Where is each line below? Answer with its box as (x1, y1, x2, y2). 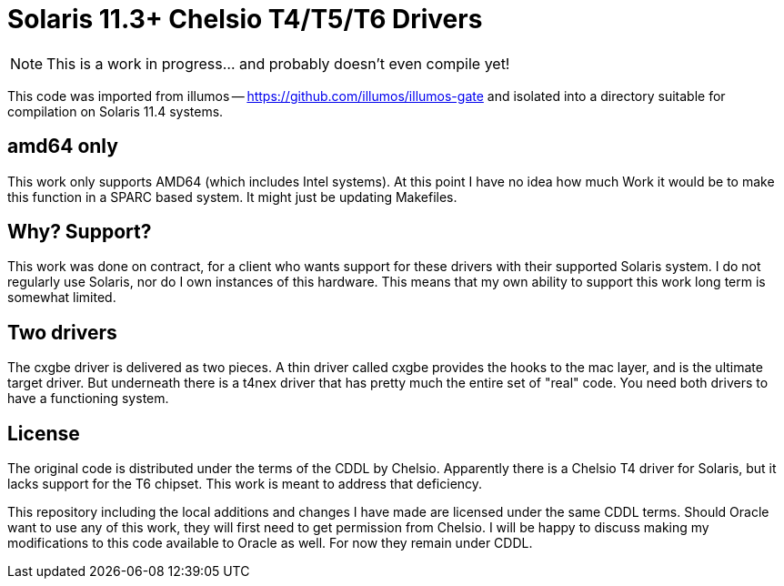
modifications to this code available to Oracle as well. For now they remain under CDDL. (7, 535, 533, 551)
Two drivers (7, 320, 117, 344)
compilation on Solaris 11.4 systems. (7, 103, 224, 119)
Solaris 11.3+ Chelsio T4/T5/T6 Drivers (7, 4, 483, 35)
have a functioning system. (7, 390, 169, 407)
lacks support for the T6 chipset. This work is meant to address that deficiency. (7, 476, 483, 492)
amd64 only (7, 135, 118, 158)
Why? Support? (7, 220, 152, 244)
